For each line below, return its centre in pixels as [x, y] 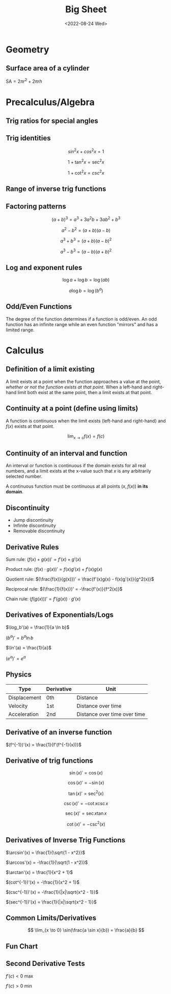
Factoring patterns [36, 206]
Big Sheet [86, 9]
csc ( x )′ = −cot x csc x [86, 804]
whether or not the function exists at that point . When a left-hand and [79, 387]
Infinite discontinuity [35, 526]
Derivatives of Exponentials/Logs [60, 615]
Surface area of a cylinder [48, 68]
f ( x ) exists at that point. [30, 426]
